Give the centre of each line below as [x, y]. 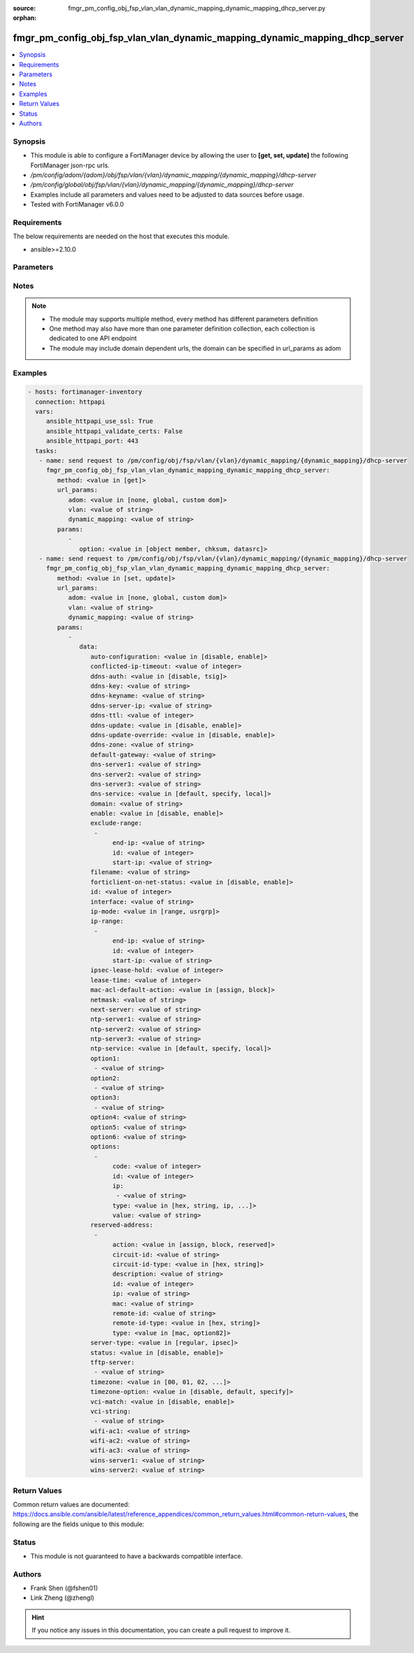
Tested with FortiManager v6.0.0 [77, 205]
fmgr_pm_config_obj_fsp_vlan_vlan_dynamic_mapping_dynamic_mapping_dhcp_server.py [197, 8]
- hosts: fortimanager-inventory [85, 392]
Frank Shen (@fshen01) [64, 1588]
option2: [105, 1078]
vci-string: [110, 1411]
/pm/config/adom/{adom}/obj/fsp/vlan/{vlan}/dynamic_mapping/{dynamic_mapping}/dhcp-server [173, 174]
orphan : [25, 18]
